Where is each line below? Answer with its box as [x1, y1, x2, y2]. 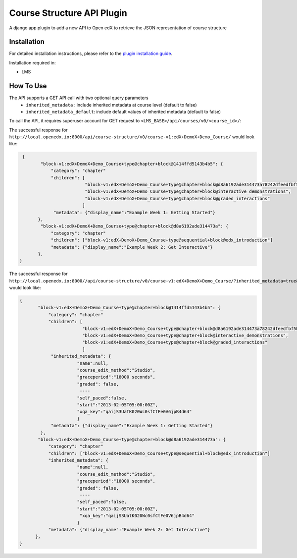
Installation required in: [9, 59, 56, 65]
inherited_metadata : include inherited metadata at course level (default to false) [26, 102, 198, 108]
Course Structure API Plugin [9, 7, 127, 18]
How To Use [9, 82, 47, 90]
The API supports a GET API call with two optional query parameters [9, 95, 148, 101]
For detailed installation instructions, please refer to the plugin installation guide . [9, 51, 173, 56]
